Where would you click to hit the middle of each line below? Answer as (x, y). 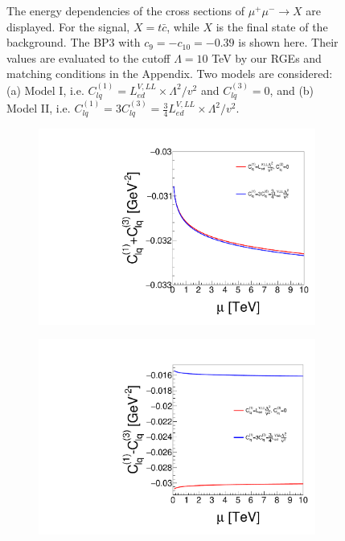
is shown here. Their (288, 42)
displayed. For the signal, (68, 26)
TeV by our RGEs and (267, 57)
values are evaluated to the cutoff (88, 57)
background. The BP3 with (74, 42)
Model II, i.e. (39, 108)
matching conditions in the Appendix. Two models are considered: (170, 74)
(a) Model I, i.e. (45, 90)
